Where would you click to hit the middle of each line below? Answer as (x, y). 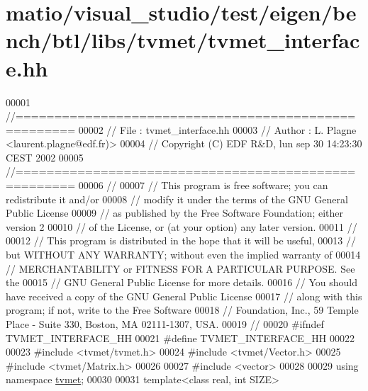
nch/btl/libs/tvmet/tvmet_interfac (183, 40)
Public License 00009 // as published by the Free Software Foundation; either (174, 213)
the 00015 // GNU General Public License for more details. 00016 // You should (182, 282)
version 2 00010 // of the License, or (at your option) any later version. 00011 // (182, 226)
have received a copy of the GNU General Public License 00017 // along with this (184, 296)
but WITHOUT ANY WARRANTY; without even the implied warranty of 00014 (183, 255)
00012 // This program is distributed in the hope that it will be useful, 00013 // (181, 240)
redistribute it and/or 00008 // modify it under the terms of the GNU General (177, 199)
